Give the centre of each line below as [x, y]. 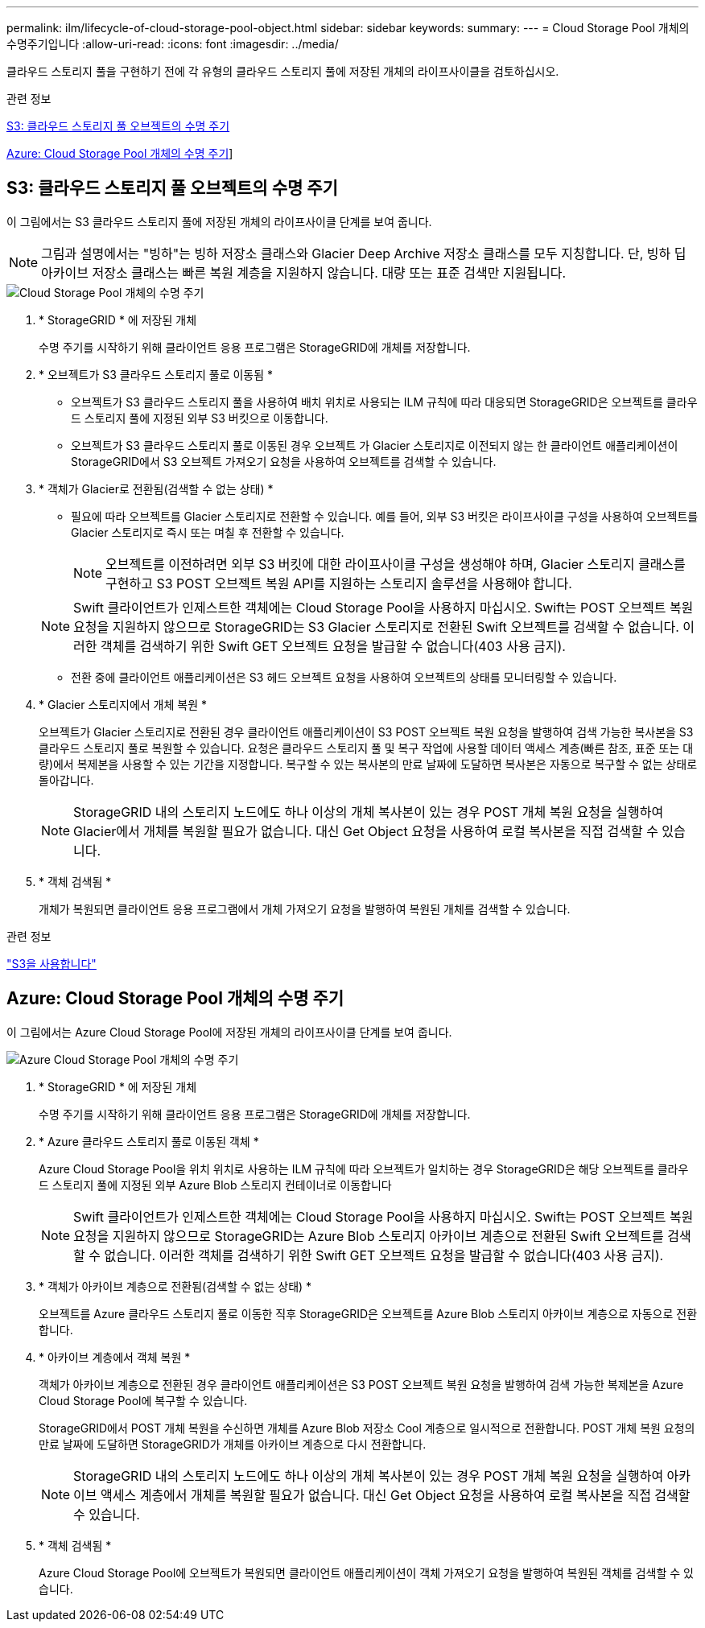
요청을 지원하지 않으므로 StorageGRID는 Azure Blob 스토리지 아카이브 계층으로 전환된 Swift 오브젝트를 [369, 1236]
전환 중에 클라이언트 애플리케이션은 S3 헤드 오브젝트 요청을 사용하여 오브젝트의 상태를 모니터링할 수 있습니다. [344, 677]
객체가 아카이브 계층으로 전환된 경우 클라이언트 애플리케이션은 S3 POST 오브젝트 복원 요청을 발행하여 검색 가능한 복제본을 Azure [361, 1384]
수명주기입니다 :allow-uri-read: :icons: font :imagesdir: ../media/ [173, 44]
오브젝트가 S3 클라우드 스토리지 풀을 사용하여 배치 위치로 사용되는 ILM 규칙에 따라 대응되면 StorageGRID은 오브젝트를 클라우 [384, 402]
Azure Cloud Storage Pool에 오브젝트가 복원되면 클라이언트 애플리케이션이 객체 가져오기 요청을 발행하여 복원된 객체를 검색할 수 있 [366, 1572]
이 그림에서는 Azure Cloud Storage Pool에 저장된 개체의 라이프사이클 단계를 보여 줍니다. [229, 1032]
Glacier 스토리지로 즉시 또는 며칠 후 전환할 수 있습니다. [208, 532]
